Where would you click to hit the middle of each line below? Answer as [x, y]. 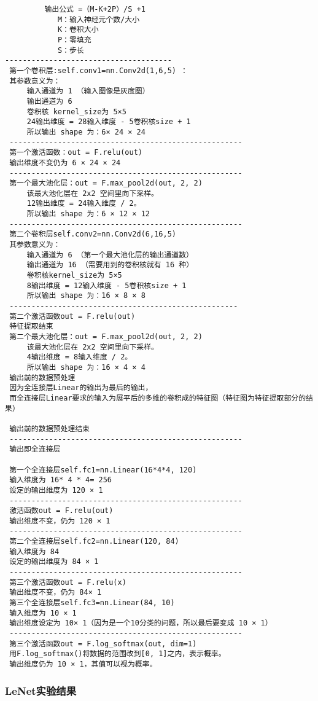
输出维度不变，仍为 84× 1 [56, 593]
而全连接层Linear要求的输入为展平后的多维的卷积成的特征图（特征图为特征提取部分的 [158, 398]
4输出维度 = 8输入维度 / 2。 [79, 357]
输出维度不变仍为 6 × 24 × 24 [65, 163]
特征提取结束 [31, 327]
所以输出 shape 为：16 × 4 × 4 [86, 367]
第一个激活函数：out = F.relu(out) [76, 153]
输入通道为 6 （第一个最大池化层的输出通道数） [110, 255]
